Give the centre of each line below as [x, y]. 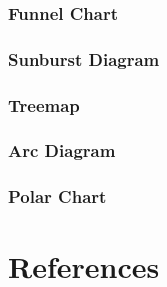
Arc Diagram [62, 150]
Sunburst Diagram [84, 58]
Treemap [44, 104]
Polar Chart [57, 196]
